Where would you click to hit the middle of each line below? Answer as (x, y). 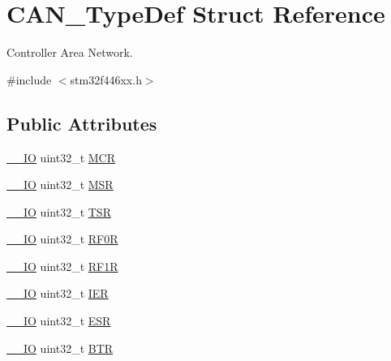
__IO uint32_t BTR (60, 348)
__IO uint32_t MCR (61, 157)
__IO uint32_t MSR (60, 185)
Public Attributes (82, 123)
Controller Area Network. (70, 52)
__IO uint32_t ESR (59, 321)
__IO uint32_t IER (58, 293)
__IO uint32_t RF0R (62, 239)
